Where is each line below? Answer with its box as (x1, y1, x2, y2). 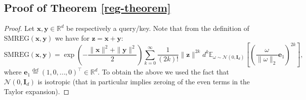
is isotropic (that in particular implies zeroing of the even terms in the (37, 76, 250, 86)
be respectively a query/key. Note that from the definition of (66, 23, 249, 33)
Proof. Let (4, 23, 34, 33)
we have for (55, 32, 90, 43)
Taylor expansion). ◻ (4, 86, 69, 96)
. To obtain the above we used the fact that (98, 67, 229, 77)
